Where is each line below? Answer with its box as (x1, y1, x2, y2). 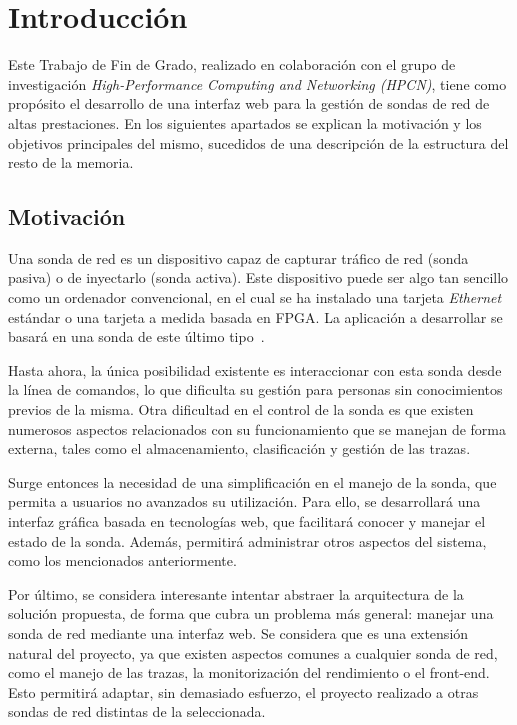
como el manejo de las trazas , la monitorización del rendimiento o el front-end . (8, 662, 490, 683)
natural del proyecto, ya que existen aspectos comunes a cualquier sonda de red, (8, 642, 498, 663)
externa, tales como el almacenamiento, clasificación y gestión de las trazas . (8, 438, 471, 459)
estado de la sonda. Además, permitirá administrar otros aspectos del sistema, (8, 530, 487, 551)
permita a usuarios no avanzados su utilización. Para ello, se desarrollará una (8, 491, 481, 512)
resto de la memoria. (8, 152, 134, 173)
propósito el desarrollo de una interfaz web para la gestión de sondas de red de (8, 93, 490, 114)
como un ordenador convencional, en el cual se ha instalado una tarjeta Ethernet (8, 287, 502, 308)
